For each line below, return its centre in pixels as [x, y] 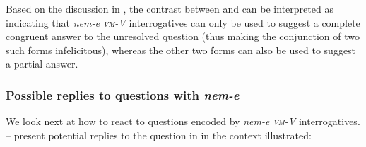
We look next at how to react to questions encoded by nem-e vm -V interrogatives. [183, 121]
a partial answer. [42, 64]
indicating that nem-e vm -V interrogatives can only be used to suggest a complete [183, 22]
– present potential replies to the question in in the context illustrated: [159, 135]
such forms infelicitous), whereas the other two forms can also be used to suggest [181, 50]
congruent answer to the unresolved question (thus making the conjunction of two [183, 36]
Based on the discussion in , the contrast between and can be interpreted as [170, 8]
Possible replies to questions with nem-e [123, 95]
